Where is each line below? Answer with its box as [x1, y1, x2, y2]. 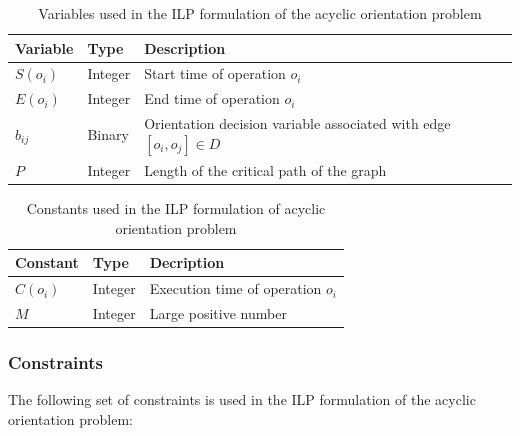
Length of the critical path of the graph [144, 159, 387, 180]
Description [144, 37, 226, 58]
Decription [149, 252, 225, 273]
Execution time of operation [149, 278, 322, 299]
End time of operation [144, 88, 280, 109]
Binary [87, 124, 129, 145]
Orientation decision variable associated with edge [144, 113, 451, 134]
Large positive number [149, 302, 287, 323]
